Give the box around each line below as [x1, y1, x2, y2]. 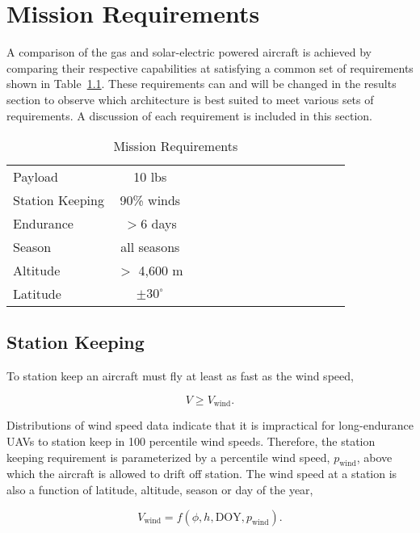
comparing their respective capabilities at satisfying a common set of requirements [6, 59, 414, 76]
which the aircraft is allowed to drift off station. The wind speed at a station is [6, 465, 397, 482]
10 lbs [133, 167, 167, 187]
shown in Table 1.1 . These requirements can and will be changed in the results [6, 75, 397, 92]
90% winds [120, 191, 181, 210]
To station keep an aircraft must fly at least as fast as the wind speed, [6, 367, 354, 384]
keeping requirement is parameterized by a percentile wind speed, [6, 448, 330, 465]
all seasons [120, 237, 180, 257]
